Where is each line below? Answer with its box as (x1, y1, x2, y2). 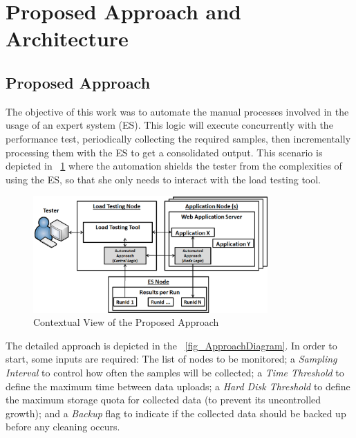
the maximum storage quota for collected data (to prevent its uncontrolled (6, 392, 321, 407)
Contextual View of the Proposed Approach (33, 315, 219, 329)
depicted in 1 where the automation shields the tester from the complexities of (6, 158, 342, 173)
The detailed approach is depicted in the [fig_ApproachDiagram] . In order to (6, 338, 337, 352)
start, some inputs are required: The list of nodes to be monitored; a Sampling (6, 352, 337, 366)
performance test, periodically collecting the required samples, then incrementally (6, 131, 351, 145)
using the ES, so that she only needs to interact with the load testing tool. (6, 172, 321, 186)
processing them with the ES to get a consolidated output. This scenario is (6, 145, 323, 159)
